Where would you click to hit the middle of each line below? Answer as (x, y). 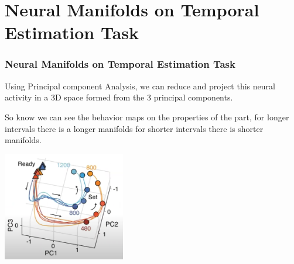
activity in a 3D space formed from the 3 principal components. (119, 97)
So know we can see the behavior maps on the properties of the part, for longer (147, 117)
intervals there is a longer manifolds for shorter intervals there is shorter (134, 128)
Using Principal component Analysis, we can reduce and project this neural (140, 86)
